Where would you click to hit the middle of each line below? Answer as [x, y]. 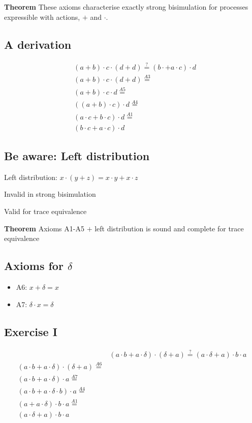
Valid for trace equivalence [45, 211]
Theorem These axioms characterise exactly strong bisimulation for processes [126, 7]
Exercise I [31, 331]
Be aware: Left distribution [77, 156]
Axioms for [34, 266]
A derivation [38, 44]
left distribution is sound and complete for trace [169, 228]
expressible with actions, [42, 17]
